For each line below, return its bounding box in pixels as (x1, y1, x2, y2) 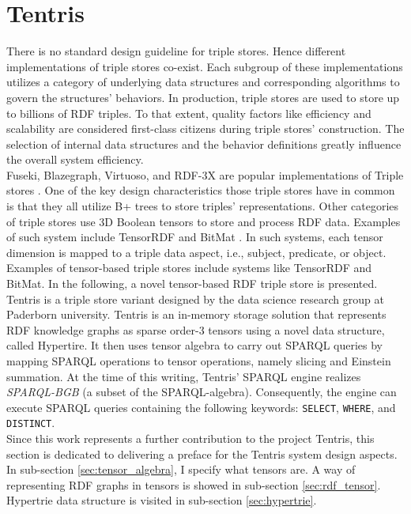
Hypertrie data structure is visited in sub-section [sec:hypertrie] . (6, 492, 317, 508)
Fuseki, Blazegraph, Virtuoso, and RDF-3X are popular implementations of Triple (6, 166, 404, 183)
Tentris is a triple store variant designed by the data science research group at (6, 290, 384, 307)
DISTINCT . (6, 414, 55, 431)
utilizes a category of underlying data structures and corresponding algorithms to (6, 74, 400, 90)
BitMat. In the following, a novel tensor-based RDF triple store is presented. (6, 275, 378, 292)
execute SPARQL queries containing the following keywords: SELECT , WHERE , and (6, 399, 396, 415)
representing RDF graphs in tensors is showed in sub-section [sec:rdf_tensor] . (6, 476, 381, 493)
